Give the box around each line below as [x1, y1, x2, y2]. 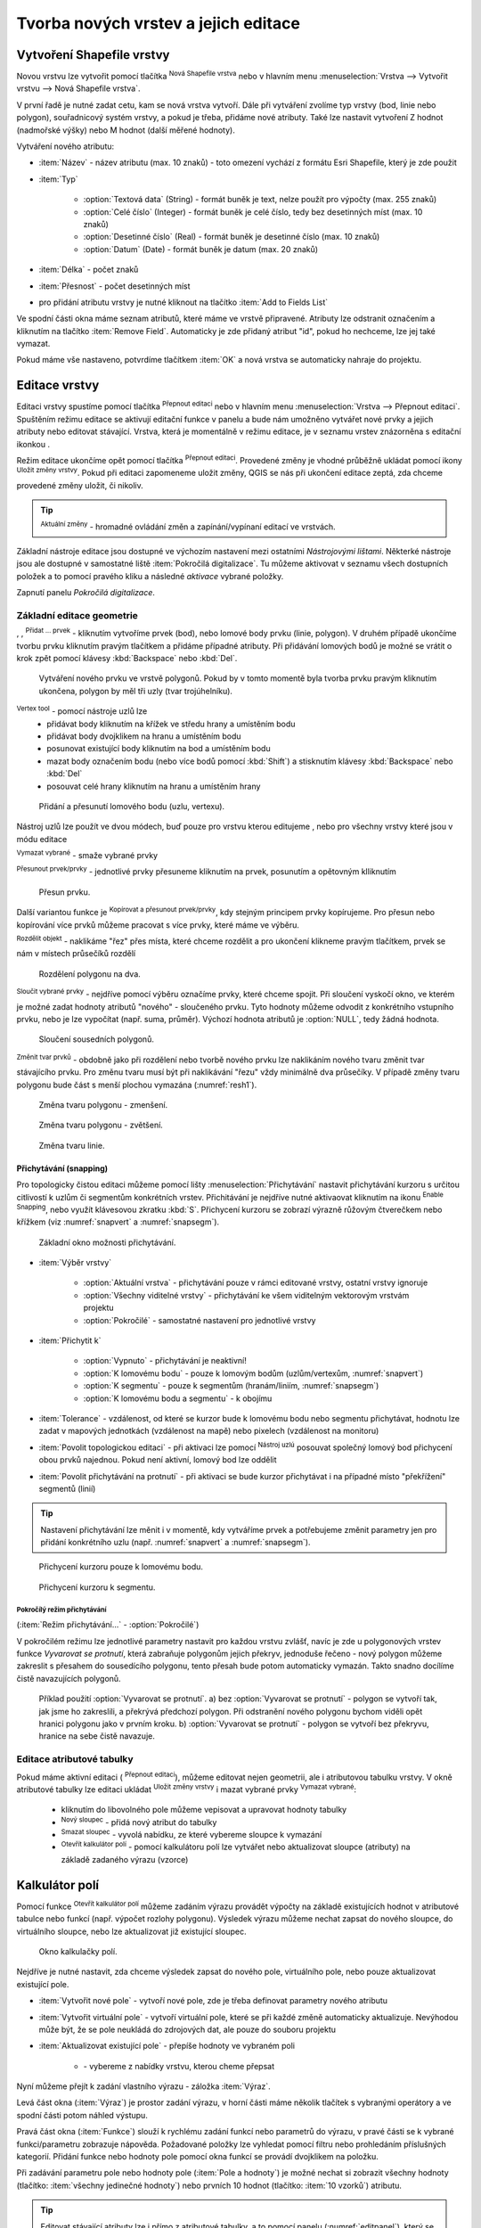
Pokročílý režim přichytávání [16, 1605, 107, 1614]
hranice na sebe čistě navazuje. [38, 1731, 155, 1741]
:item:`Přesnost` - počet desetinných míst [38, 281, 191, 291]
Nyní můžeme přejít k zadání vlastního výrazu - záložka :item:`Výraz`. [16, 2081, 271, 2092]
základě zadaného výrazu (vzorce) [61, 1854, 189, 1864]
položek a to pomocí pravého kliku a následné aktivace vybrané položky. [16, 570, 284, 581]
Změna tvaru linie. [38, 1140, 105, 1151]
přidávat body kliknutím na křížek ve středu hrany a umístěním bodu [46, 718, 296, 729]
